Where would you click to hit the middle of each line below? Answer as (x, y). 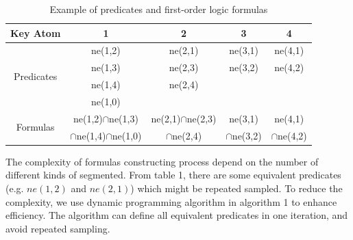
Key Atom (36, 32)
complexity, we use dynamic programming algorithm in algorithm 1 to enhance (171, 201)
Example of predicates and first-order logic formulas (159, 9)
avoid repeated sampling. (58, 228)
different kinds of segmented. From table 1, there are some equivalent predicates (173, 175)
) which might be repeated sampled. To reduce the (236, 188)
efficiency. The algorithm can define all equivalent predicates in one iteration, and (177, 215)
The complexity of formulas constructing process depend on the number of (162, 161)
